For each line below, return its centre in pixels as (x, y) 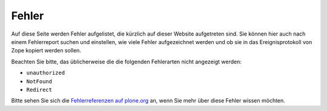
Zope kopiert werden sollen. (46, 51)
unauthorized (46, 73)
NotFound (39, 81)
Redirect (39, 90)
